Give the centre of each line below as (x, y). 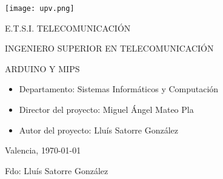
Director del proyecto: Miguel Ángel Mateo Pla (106, 110)
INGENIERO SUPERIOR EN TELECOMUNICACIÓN (109, 48)
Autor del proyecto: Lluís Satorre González (99, 130)
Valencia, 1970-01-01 (43, 150)
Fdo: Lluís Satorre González (57, 170)
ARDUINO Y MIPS (42, 68)
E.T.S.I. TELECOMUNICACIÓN (68, 28)
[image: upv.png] (40, 8)
